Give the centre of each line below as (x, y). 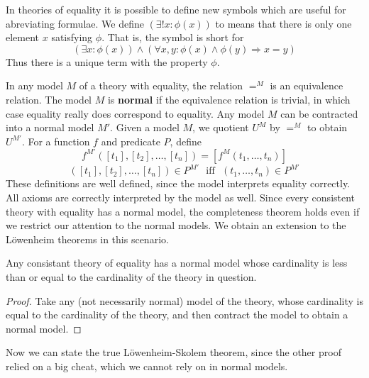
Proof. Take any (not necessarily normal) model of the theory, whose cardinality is (185, 300)
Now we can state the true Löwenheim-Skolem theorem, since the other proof (174, 352)
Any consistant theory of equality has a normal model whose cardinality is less (177, 263)
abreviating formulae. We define (75, 23)
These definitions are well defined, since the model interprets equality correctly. (178, 183)
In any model (34, 85)
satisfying (72, 37)
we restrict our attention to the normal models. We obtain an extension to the (176, 225)
